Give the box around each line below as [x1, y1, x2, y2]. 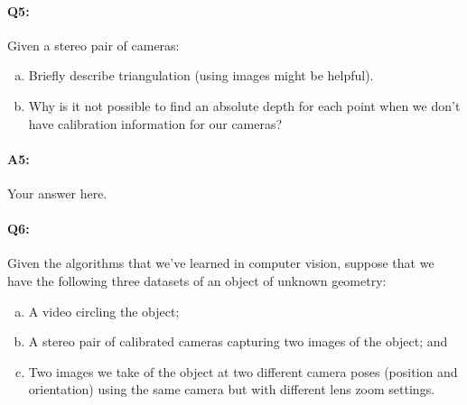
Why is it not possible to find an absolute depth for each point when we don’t [28, 96, 461, 115]
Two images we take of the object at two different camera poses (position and [28, 362, 458, 381]
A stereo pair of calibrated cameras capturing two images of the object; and [28, 332, 448, 351]
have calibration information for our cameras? [28, 114, 283, 133]
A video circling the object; [28, 301, 180, 320]
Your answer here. [7, 183, 107, 202]
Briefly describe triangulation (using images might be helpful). [28, 66, 374, 85]
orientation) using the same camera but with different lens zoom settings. [28, 380, 435, 399]
